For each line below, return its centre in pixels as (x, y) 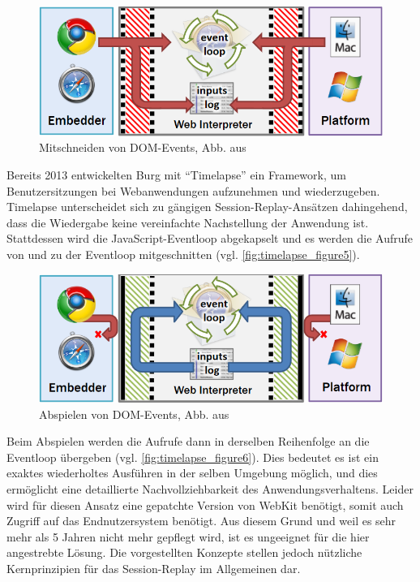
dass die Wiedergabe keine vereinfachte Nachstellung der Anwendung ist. (188, 222)
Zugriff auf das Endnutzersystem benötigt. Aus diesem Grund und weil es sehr (201, 521)
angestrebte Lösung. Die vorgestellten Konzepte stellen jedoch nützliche (184, 552)
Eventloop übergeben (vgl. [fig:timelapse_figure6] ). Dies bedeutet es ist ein (193, 457)
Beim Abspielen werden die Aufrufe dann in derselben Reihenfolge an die (188, 441)
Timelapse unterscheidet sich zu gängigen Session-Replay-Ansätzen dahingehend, (207, 207)
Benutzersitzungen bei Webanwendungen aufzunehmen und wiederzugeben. (193, 190)
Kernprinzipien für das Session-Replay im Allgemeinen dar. (154, 569)
